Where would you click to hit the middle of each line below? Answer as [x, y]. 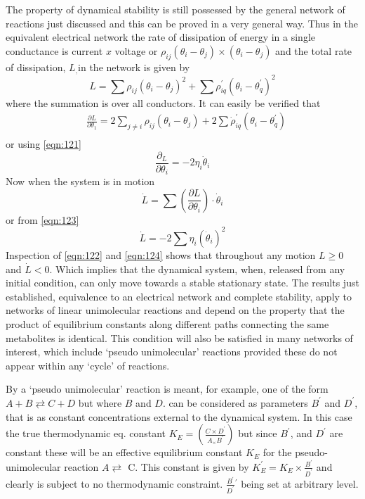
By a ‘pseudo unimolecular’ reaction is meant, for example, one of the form [167, 389]
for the [277, 452]
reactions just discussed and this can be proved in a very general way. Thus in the [182, 23]
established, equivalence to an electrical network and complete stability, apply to [179, 296]
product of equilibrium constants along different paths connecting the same [167, 323]
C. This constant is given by [188, 466]
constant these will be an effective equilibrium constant [124, 452]
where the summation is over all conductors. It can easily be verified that [163, 102]
